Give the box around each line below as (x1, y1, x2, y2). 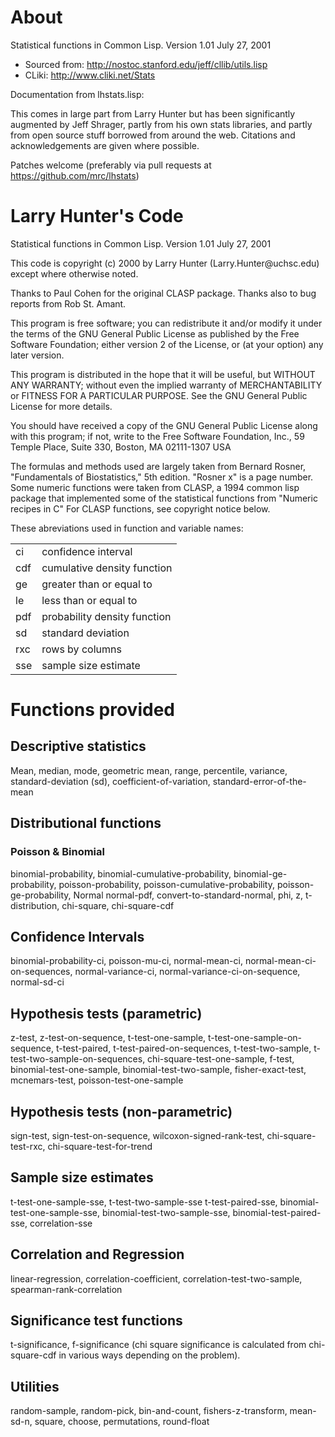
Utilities (10, 1378, 60, 1395)
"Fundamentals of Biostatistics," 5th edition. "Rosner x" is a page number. (10, 471, 314, 483)
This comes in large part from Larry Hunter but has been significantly (10, 107, 296, 120)
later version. (10, 349, 65, 361)
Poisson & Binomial (10, 845, 105, 859)
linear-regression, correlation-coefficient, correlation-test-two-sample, (10, 1272, 303, 1285)
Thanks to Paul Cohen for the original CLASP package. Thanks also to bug (10, 287, 317, 299)
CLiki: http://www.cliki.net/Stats (24, 69, 156, 81)
